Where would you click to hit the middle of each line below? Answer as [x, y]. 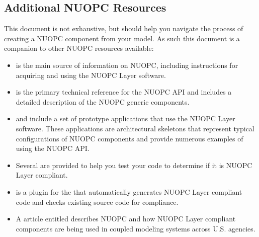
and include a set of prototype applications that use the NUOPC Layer [125, 118]
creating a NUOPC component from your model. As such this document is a [122, 38]
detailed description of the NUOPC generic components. [103, 101]
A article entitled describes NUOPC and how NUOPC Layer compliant [126, 219]
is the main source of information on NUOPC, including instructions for [127, 65]
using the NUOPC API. [53, 148]
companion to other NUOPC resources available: [79, 48]
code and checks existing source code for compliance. [97, 202]
